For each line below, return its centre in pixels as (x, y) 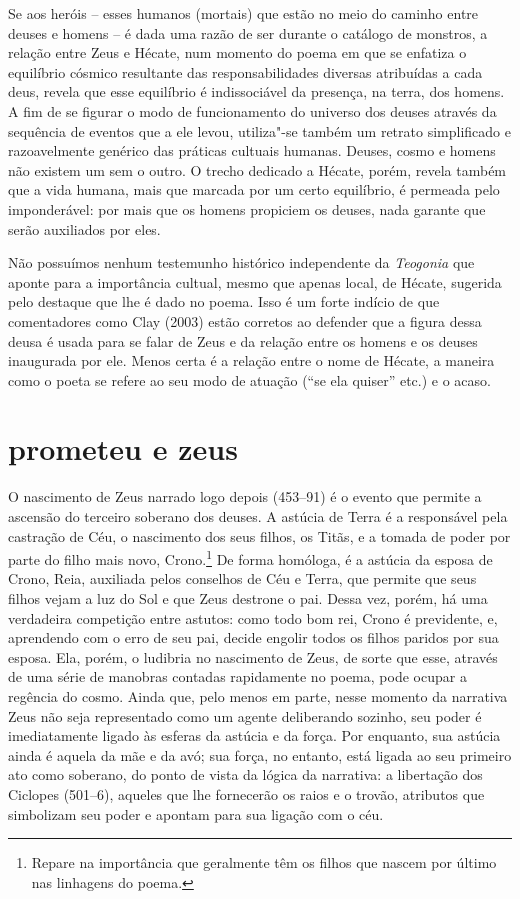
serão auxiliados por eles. (84, 228)
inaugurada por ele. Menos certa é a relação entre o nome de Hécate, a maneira (251, 360)
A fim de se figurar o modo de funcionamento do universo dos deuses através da (252, 110)
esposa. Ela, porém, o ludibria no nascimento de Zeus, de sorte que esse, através (253, 656)
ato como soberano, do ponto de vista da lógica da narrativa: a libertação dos (245, 774)
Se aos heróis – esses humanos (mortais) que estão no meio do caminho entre (243, 13)
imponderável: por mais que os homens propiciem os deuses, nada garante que (247, 208)
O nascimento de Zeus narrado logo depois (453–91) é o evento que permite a (245, 496)
